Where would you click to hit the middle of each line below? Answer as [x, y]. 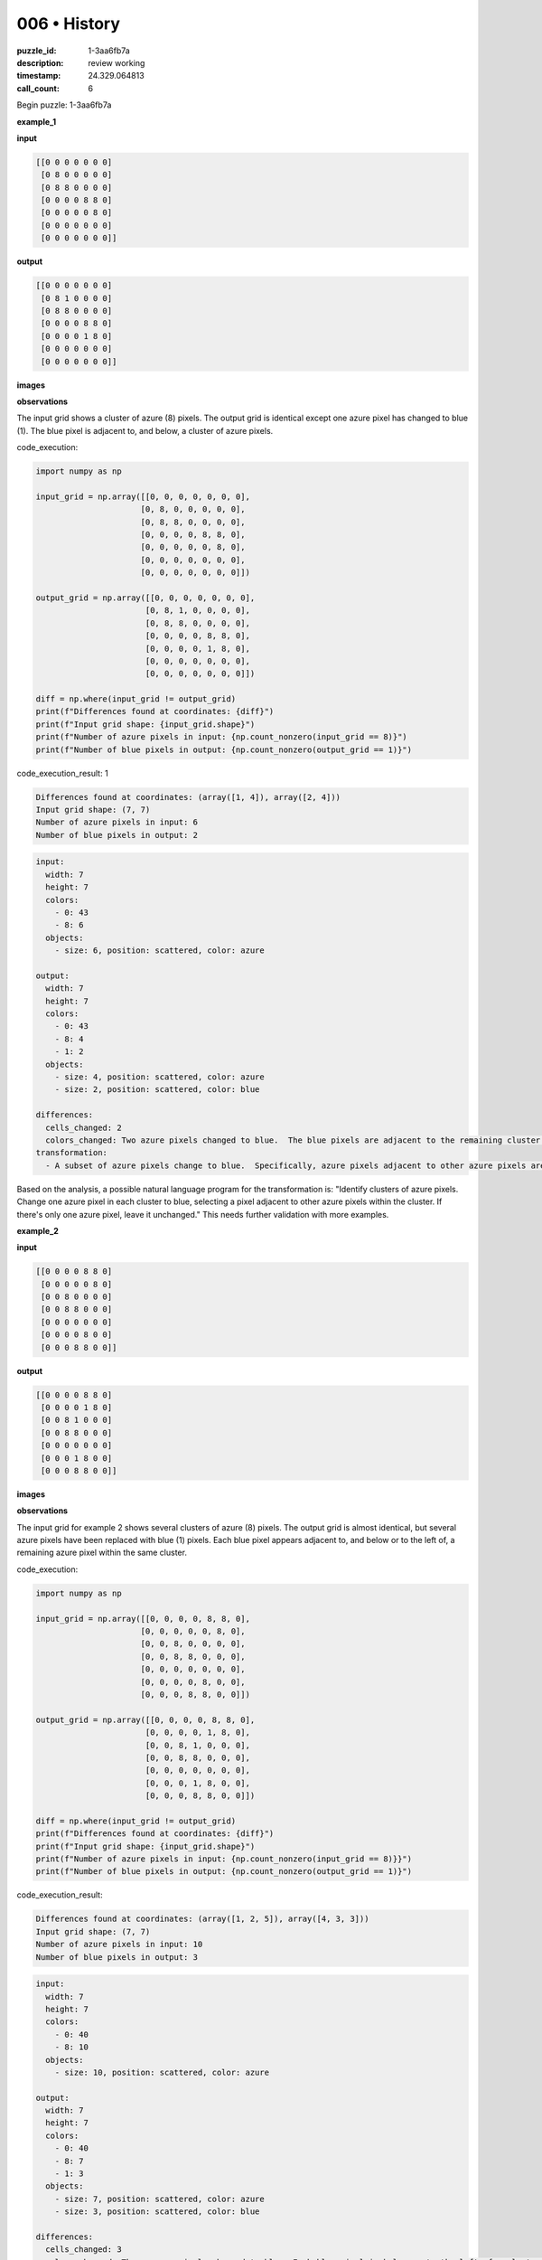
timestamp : [39, 76]
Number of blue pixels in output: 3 [117, 1957]
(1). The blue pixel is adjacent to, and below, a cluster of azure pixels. [145, 430]
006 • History [69, 24]
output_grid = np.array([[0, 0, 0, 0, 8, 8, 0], [145, 1719]
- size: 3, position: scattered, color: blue [157, 2212]
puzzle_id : [37, 51]
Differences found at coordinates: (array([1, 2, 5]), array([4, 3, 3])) [202, 1919]
